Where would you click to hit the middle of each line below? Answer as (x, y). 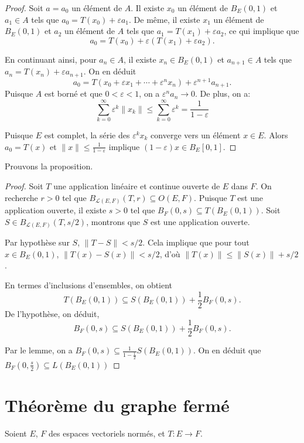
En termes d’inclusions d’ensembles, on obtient (89, 284)
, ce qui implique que (262, 31)
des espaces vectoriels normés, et (107, 433)
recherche (21, 197)
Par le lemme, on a (39, 350)
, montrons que (113, 221)
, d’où (170, 253)
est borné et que (73, 93)
